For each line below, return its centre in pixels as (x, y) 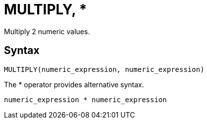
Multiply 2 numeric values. (47, 31)
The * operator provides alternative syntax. (74, 84)
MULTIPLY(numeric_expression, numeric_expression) (104, 69)
